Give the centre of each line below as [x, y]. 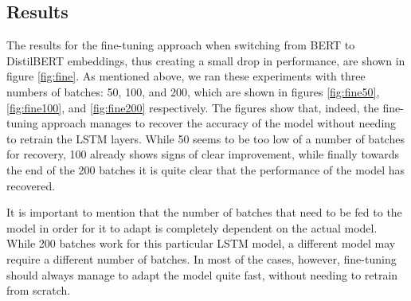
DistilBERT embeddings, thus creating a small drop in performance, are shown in [206, 60]
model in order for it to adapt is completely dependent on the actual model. [192, 227]
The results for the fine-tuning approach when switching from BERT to [181, 45]
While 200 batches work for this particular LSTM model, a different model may [201, 243]
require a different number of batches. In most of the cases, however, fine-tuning [202, 258]
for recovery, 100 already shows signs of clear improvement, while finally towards [203, 154]
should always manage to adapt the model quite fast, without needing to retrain [202, 274]
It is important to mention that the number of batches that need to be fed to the [204, 212]
